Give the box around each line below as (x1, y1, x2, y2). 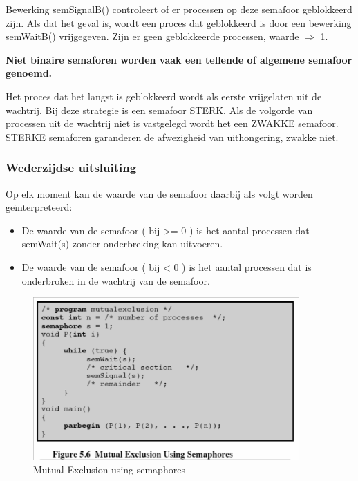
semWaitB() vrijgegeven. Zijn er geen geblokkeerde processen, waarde (6, 29, 299, 44)
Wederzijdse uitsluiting (6, 159, 137, 176)
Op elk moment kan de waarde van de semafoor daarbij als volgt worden (6, 186, 313, 200)
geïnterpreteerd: (6, 200, 73, 214)
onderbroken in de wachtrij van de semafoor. (21, 273, 210, 287)
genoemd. (6, 66, 53, 80)
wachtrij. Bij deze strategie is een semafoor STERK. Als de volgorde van (6, 102, 313, 117)
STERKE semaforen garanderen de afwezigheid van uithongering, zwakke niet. (6, 129, 339, 144)
